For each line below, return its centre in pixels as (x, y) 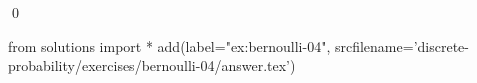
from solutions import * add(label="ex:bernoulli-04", (169, 45)
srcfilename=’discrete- (401, 45)
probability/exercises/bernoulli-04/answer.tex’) (152, 65)
